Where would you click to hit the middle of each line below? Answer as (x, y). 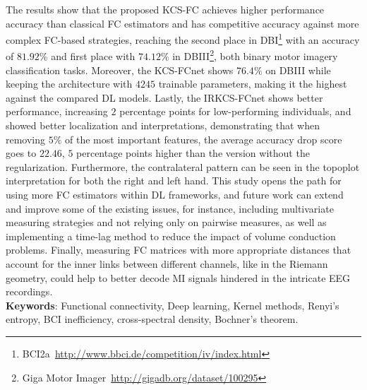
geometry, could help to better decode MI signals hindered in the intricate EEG (178, 277)
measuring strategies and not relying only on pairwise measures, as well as (166, 222)
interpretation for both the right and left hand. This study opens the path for (174, 181)
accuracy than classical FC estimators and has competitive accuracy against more (182, 23)
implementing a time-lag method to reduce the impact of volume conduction (171, 236)
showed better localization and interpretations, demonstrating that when (163, 125)
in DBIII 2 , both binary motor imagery (255, 55)
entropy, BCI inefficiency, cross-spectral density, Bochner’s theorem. (152, 319)
